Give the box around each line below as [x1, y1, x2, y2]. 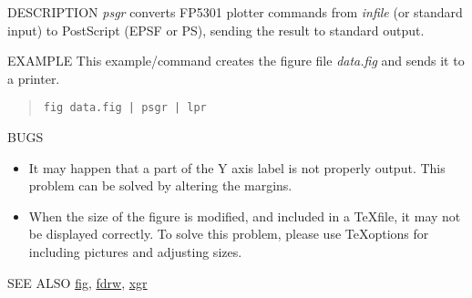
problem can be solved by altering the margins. [28, 176, 292, 195]
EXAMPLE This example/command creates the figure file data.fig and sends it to [7, 51, 465, 70]
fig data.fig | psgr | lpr [43, 101, 207, 115]
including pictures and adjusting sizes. [28, 242, 242, 261]
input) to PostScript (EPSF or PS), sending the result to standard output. [7, 20, 425, 39]
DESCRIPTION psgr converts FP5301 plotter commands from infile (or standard [7, 3, 463, 21]
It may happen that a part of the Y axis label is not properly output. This [28, 158, 446, 177]
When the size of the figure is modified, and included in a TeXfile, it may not [28, 206, 461, 225]
